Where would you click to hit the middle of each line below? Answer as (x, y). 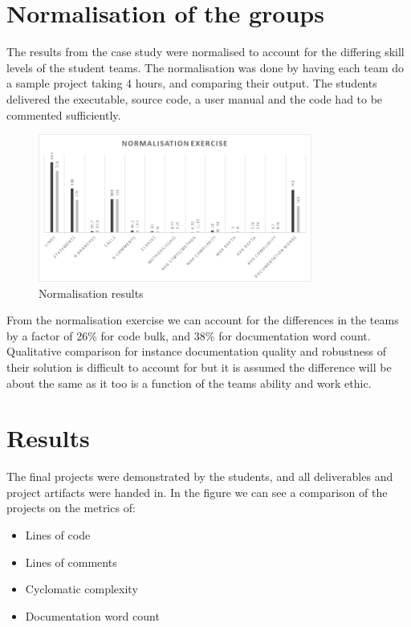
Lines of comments (71, 562)
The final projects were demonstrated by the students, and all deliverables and (200, 476)
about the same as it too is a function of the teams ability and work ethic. (189, 383)
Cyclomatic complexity (81, 589)
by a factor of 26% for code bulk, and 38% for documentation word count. (189, 335)
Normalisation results (91, 293)
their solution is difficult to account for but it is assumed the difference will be (199, 366)
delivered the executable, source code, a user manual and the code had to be (195, 98)
